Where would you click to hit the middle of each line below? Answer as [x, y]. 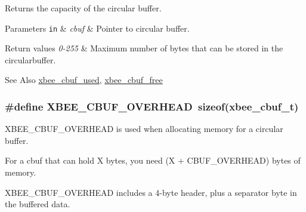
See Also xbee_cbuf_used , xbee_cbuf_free [84, 80]
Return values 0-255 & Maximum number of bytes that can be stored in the [144, 48]
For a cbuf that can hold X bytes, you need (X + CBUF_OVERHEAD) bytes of [153, 160]
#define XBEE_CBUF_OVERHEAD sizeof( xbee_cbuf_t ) [152, 106]
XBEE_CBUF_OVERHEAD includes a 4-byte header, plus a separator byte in [151, 192]
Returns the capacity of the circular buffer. [83, 8]
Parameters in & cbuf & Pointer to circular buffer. [97, 28]
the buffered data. [38, 204]
